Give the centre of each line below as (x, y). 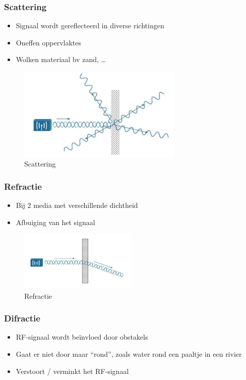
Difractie (22, 318)
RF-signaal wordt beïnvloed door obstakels (82, 337)
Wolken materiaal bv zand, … (61, 59)
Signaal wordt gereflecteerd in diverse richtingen (90, 25)
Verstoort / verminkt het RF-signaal (72, 371)
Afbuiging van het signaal (55, 222)
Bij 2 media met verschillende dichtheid (77, 205)
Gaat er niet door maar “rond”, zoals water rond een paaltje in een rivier (129, 354)
